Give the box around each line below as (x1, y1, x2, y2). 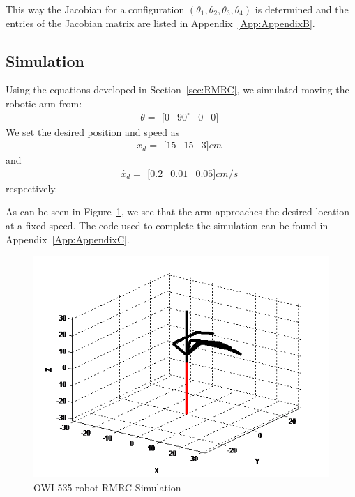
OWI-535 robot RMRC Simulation (33, 480, 181, 495)
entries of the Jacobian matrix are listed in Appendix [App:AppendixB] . (6, 15, 315, 30)
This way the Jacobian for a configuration (6, 2, 185, 16)
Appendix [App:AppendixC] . (6, 231, 130, 246)
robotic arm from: (6, 95, 82, 110)
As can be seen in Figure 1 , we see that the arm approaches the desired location (6, 204, 350, 219)
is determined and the (255, 2, 349, 16)
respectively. (6, 181, 58, 195)
